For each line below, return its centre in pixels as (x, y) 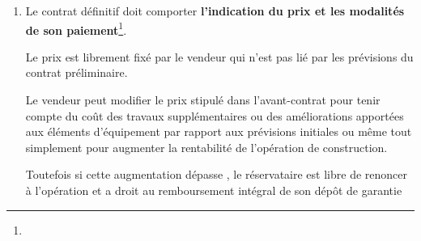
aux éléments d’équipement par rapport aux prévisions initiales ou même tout (219, 131)
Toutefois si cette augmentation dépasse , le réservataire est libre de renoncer (216, 174)
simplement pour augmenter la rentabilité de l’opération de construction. (206, 147)
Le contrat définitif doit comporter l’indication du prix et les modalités (215, 11)
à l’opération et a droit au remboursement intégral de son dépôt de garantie (214, 190)
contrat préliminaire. (77, 72)
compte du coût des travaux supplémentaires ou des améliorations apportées (215, 115)
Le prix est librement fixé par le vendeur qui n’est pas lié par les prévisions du (219, 56)
